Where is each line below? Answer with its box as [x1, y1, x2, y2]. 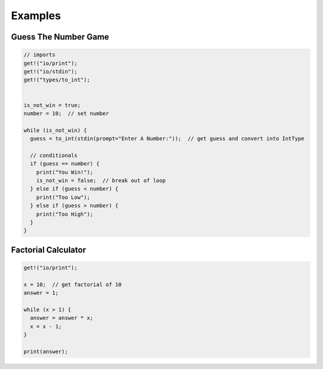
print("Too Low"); [36, 193, 90, 201]
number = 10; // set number [23, 110, 109, 117]
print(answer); [23, 348, 68, 355]
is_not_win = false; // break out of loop [36, 177, 166, 184]
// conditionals [30, 152, 78, 159]
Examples [11, 9, 61, 22]
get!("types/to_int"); [23, 77, 90, 83]
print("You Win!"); [36, 168, 94, 176]
